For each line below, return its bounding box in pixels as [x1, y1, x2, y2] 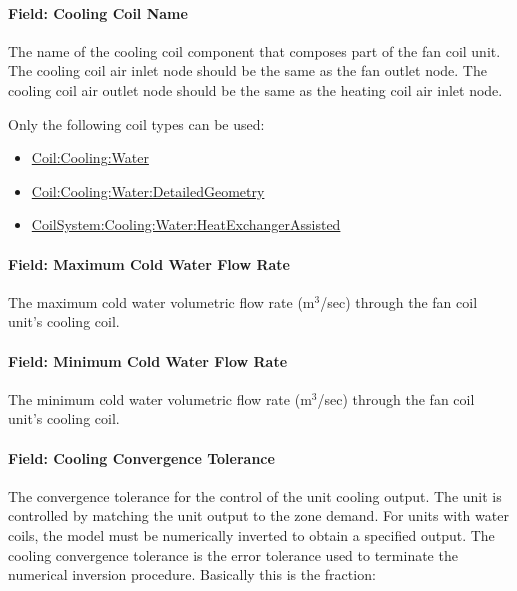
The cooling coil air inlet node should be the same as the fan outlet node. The [8, 60, 487, 81]
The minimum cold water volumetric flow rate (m [8, 388, 312, 409]
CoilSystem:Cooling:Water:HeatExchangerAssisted [31, 214, 341, 235]
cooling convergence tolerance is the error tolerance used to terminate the [8, 544, 458, 565]
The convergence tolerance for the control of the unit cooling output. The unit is [8, 485, 502, 506]
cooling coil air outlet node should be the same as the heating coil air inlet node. [8, 79, 503, 100]
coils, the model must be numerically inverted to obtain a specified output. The [8, 524, 495, 545]
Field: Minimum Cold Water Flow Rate [8, 350, 288, 371]
